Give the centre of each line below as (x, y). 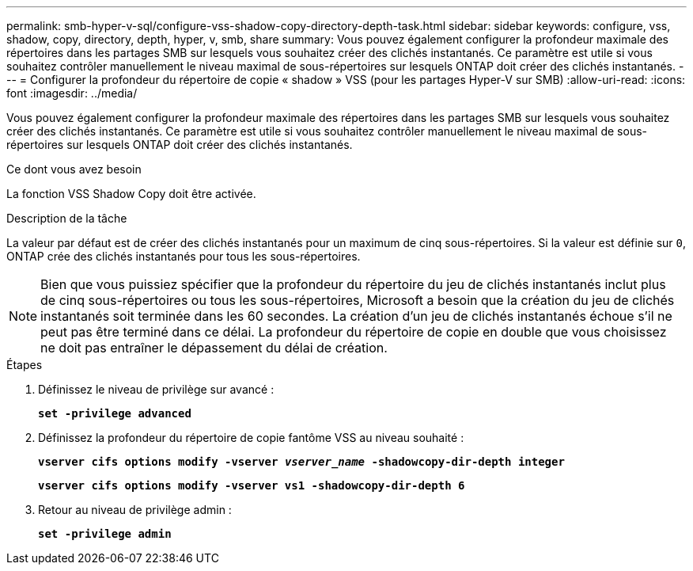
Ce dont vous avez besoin (74, 169)
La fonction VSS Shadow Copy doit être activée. (131, 194)
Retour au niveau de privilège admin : (135, 510)
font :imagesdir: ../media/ (72, 93)
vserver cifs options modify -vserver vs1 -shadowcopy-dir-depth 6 (252, 485)
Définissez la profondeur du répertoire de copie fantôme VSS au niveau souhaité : (251, 438)
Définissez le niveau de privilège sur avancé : (156, 389)
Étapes (25, 365)
